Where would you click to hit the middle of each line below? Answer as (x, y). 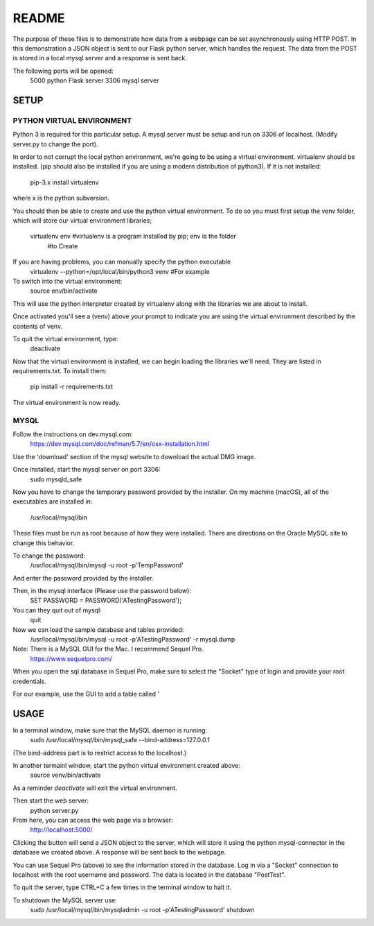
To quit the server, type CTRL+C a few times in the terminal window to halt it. (122, 887)
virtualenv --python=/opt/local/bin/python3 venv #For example (120, 271)
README (39, 18)
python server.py (54, 810)
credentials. (29, 681)
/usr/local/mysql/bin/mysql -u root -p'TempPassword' (107, 565)
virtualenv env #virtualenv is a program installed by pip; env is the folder (133, 237)
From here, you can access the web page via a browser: (93, 820)
